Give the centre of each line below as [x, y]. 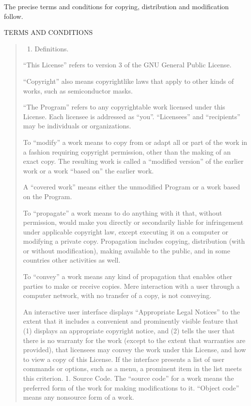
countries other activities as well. [72, 260]
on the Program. [47, 196]
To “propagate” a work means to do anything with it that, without [123, 212]
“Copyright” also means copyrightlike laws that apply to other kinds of [128, 81]
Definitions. [52, 48]
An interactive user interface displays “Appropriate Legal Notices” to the [131, 311]
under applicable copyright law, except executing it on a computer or [126, 231]
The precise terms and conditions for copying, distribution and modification [117, 6]
